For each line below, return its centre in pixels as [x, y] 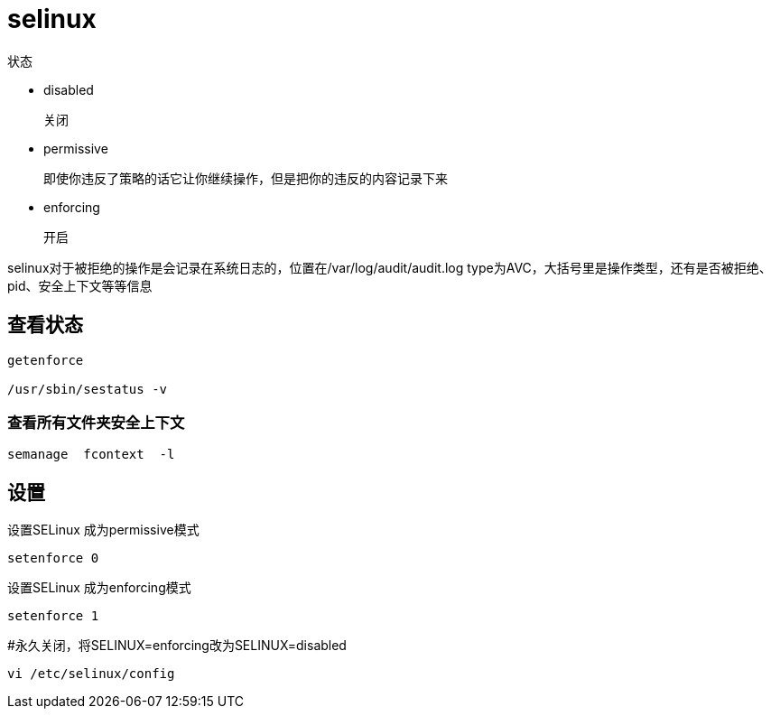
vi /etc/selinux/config [91, 674]
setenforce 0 [53, 558]
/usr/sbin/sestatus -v [88, 389]
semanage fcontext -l [91, 455]
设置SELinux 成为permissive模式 [103, 530]
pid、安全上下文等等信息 [80, 285]
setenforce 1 [53, 616]
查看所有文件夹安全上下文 [96, 422]
